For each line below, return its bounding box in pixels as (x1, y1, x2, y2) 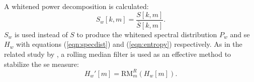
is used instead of (15, 29, 68, 39)
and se (230, 29, 250, 39)
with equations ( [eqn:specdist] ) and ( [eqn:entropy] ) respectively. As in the (16, 39, 242, 49)
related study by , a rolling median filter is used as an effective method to (4, 48, 231, 59)
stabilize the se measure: (4, 58, 79, 69)
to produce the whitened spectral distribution (76, 29, 217, 39)
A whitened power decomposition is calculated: (4, 1, 149, 11)
